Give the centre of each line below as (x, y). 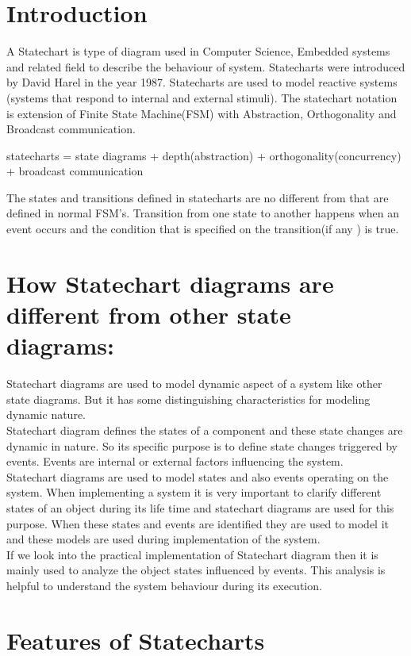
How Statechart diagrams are (170, 283)
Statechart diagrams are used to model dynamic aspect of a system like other (194, 384)
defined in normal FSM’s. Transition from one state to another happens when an (203, 213)
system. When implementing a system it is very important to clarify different (194, 492)
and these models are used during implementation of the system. (163, 539)
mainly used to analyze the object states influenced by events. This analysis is (196, 570)
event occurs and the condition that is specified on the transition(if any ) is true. (203, 229)
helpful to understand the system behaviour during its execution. (164, 585)
